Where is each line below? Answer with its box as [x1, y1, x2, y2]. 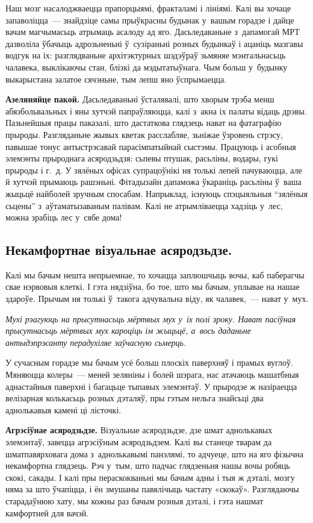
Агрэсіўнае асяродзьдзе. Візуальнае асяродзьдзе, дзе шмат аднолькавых [5, 424, 273, 436]
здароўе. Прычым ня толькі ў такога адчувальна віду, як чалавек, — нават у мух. [5, 292, 309, 305]
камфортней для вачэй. [5, 506, 89, 519]
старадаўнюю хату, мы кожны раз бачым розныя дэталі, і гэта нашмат [5, 494, 264, 507]
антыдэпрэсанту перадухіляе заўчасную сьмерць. [5, 336, 187, 348]
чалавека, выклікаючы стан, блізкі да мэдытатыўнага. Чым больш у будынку [5, 60, 288, 73]
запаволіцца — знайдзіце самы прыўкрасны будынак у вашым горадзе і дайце [5, 13, 294, 26]
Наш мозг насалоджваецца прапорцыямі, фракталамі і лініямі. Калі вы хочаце [5, 2, 291, 14]
